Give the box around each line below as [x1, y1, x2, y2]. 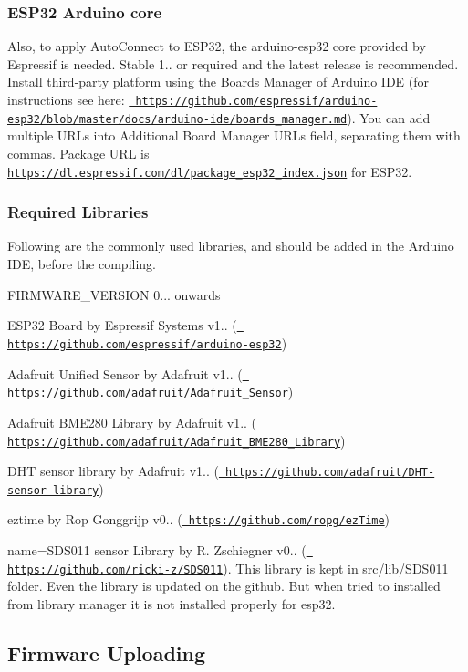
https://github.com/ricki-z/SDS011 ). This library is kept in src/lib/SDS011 [7, 558, 449, 577]
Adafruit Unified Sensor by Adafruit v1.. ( [7, 364, 243, 383]
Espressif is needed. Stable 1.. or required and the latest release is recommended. [7, 54, 459, 73]
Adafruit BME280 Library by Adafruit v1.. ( [7, 412, 257, 431]
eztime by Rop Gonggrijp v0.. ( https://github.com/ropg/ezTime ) [7, 510, 390, 529]
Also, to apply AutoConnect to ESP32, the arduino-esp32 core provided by [7, 36, 426, 56]
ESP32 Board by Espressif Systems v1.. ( [7, 315, 237, 335]
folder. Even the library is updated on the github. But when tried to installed [7, 576, 441, 595]
